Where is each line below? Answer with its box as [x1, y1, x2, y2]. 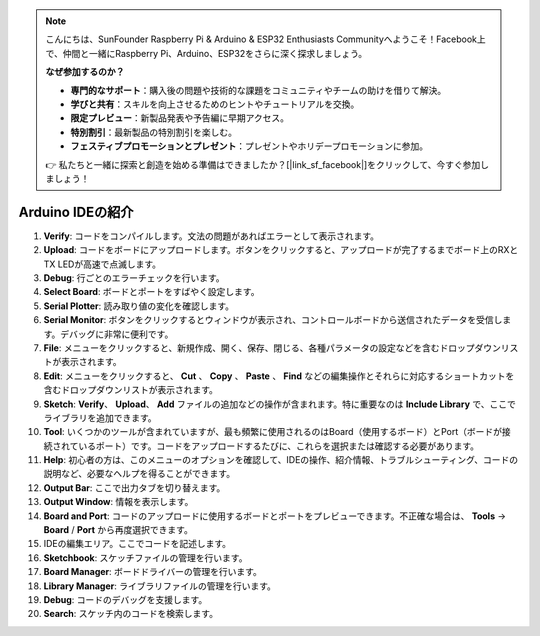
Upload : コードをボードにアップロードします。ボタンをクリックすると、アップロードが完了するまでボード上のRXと [43, 244, 519, 256]
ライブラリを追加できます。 [43, 411, 157, 424]
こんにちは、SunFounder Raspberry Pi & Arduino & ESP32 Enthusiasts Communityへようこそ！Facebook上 [45, 33, 487, 45]
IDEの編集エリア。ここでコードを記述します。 [43, 538, 232, 550]
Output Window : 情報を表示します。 [43, 496, 194, 508]
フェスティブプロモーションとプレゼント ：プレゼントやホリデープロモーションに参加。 [70, 140, 429, 152]
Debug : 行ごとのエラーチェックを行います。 [43, 271, 225, 284]
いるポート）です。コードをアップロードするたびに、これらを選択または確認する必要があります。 [78, 440, 480, 452]
